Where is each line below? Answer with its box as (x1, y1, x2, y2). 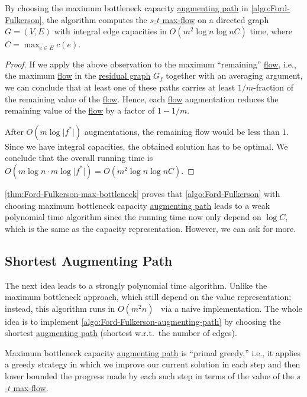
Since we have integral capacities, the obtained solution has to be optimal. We (5, 140, 288, 152)
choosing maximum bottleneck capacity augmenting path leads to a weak (5, 199, 270, 211)
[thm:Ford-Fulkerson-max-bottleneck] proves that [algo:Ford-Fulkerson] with (5, 187, 280, 199)
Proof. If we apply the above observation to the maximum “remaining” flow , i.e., (5, 57, 296, 70)
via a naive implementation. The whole (161, 302, 302, 314)
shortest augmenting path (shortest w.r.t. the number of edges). (5, 327, 237, 339)
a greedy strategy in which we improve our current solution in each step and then (5, 358, 300, 370)
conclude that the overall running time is (5, 151, 153, 164)
